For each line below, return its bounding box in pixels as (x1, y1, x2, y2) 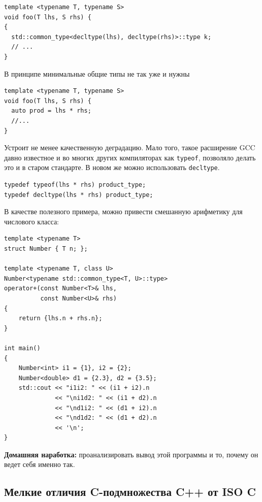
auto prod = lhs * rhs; (11, 107, 91, 115)
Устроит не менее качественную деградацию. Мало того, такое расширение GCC (4, 142, 255, 153)
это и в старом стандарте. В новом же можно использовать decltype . (4, 162, 220, 173)
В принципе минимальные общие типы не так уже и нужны (4, 68, 190, 79)
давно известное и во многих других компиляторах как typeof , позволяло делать (4, 152, 256, 162)
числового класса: (4, 216, 59, 226)
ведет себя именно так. (4, 459, 75, 470)
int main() (4, 344, 41, 352)
